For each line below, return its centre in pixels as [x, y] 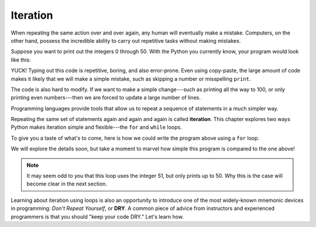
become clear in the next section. [67, 184]
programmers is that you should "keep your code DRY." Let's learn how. [97, 216]
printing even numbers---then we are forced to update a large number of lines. [106, 98]
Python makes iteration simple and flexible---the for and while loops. [96, 127]
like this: [21, 60]
